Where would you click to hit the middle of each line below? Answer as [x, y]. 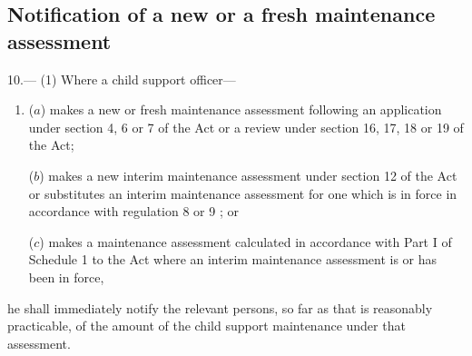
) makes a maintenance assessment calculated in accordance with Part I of [246, 241]
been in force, [66, 277]
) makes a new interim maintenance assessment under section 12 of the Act [248, 175]
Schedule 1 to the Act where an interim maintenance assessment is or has [233, 259]
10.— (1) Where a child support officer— [122, 79]
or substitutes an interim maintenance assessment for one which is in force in [243, 193]
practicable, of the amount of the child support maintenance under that [206, 326]
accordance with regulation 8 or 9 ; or [133, 211]
